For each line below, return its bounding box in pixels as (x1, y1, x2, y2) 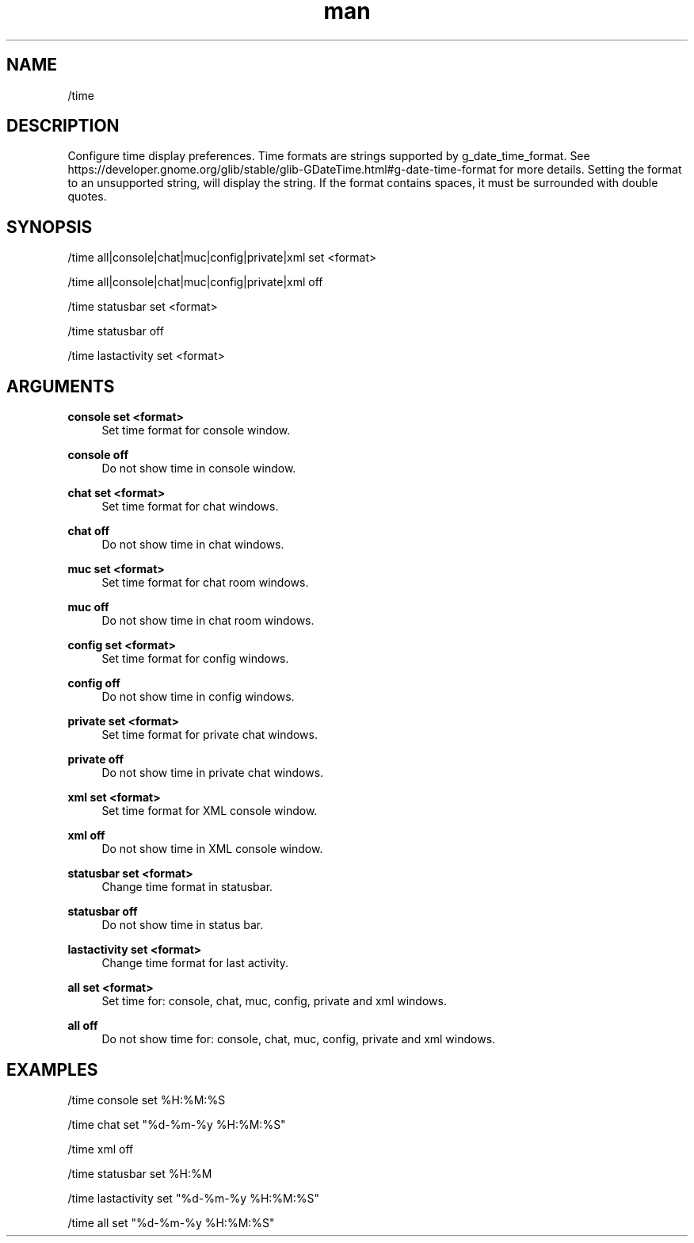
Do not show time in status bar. (101, 918, 264, 932)
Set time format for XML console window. (101, 804, 318, 818)
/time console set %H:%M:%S (67, 1092, 226, 1107)
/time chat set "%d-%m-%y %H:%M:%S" (67, 1117, 286, 1131)
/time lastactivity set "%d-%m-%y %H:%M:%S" (67, 1191, 320, 1205)
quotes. (67, 189, 107, 204)
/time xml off (67, 1142, 134, 1156)
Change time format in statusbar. (101, 880, 273, 894)
